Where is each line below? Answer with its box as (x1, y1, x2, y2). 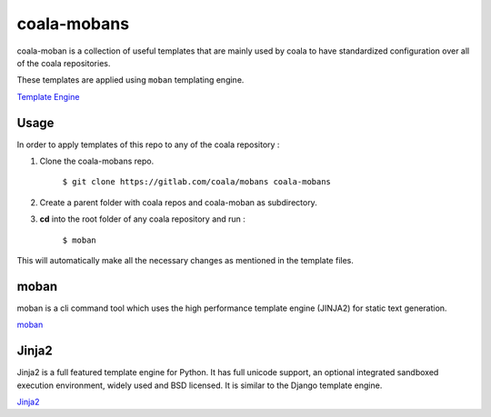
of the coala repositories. (16, 57, 111, 68)
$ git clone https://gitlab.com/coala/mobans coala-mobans (62, 177, 332, 187)
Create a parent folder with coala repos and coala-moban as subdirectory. (39, 196, 317, 208)
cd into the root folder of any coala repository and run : (39, 213, 245, 224)
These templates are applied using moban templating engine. (16, 74, 245, 85)
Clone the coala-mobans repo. (39, 155, 155, 167)
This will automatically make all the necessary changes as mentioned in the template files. (16, 254, 355, 265)
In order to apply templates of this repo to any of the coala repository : (16, 139, 280, 150)
